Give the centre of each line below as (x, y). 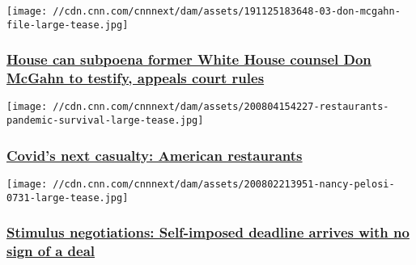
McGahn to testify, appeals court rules (136, 78)
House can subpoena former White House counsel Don (189, 59)
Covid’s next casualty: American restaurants (155, 155)
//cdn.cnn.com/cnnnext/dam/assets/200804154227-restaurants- (221, 107)
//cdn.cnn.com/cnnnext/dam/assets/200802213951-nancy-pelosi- (224, 184)
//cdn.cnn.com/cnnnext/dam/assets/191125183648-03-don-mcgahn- (227, 11)
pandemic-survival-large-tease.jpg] (105, 121)
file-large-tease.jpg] (68, 25)
